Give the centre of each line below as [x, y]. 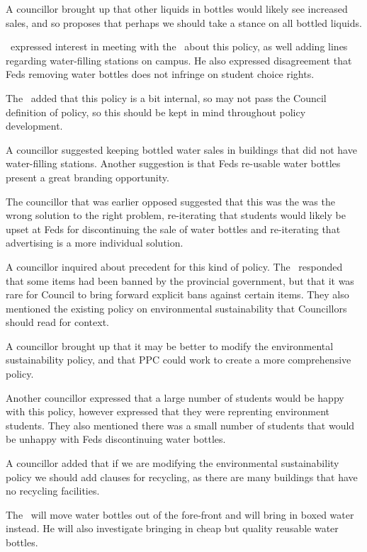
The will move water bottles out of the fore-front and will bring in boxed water [180, 514]
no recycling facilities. [53, 491]
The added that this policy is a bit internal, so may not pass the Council [166, 97]
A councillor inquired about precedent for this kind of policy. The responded [174, 266]
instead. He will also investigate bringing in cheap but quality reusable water [172, 528]
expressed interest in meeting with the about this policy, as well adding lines [179, 46]
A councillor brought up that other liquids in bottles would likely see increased [177, 9]
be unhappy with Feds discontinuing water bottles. [116, 439]
